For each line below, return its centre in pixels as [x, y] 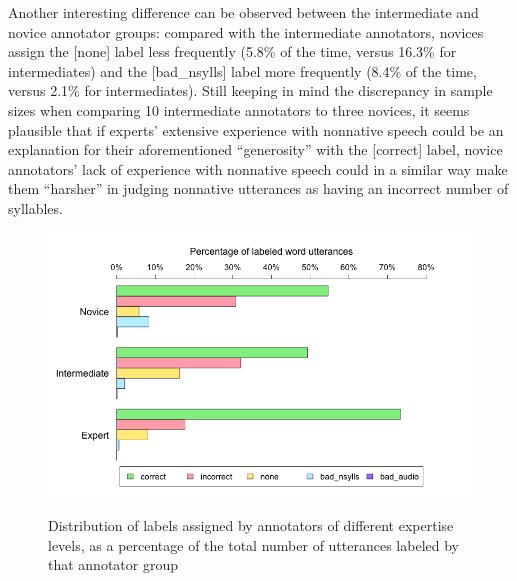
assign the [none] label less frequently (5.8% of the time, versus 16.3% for [232, 51]
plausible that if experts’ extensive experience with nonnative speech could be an [256, 129]
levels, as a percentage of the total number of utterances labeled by [253, 544]
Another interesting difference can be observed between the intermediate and [243, 12]
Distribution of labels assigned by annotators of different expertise [251, 525]
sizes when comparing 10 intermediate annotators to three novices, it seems [239, 109]
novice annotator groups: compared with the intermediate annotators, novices [246, 31]
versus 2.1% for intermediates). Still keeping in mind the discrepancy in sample [250, 90]
